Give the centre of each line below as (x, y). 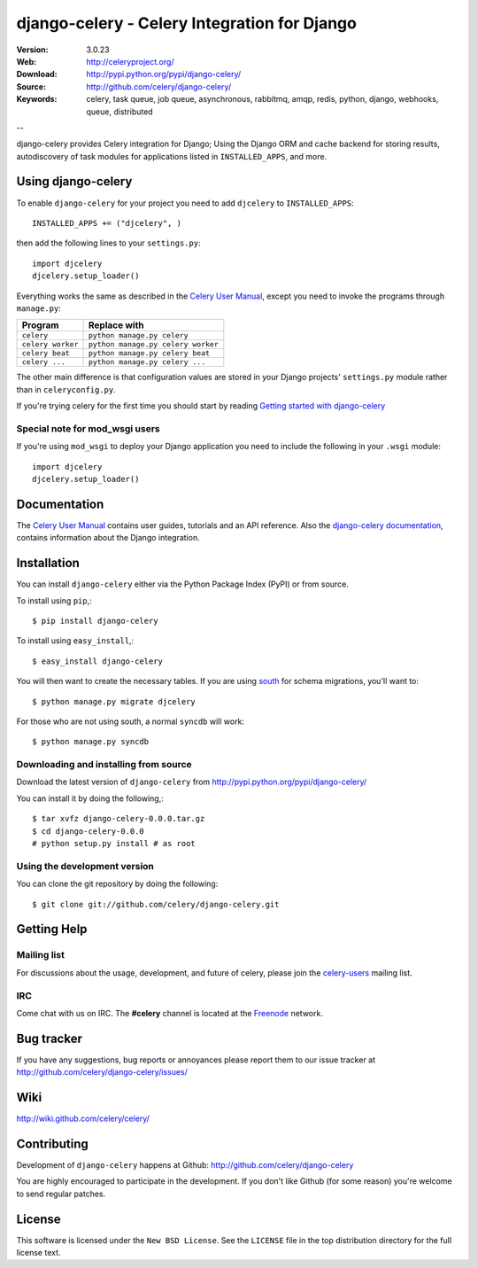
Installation (48, 563)
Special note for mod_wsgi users (89, 428)
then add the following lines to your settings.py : (108, 243)
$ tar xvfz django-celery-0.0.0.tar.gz (119, 819)
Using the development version (85, 866)
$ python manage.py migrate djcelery (114, 701)
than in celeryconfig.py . (66, 389)
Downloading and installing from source (104, 765)
